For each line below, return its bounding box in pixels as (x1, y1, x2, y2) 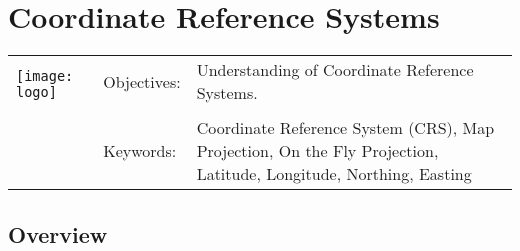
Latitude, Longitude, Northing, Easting (196, 162, 472, 186)
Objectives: (103, 69, 181, 93)
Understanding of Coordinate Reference (196, 58, 474, 82)
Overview (8, 218, 108, 249)
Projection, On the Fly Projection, (196, 139, 439, 163)
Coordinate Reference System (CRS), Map (196, 116, 495, 140)
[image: (16, 68, 74, 85)
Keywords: (103, 139, 177, 163)
